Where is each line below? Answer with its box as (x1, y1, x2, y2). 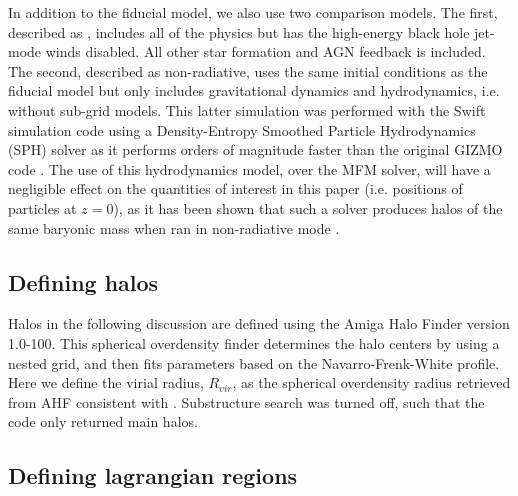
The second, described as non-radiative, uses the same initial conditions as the (8, 60, 488, 81)
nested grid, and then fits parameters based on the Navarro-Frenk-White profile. (8, 352, 500, 373)
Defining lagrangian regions (8, 460, 298, 491)
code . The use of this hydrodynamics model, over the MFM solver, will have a (8, 158, 491, 179)
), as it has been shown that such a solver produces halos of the (113, 197, 503, 218)
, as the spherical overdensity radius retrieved (232, 372, 511, 393)
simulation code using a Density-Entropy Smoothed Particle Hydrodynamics (8, 119, 476, 140)
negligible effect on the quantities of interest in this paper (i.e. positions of (8, 178, 463, 199)
